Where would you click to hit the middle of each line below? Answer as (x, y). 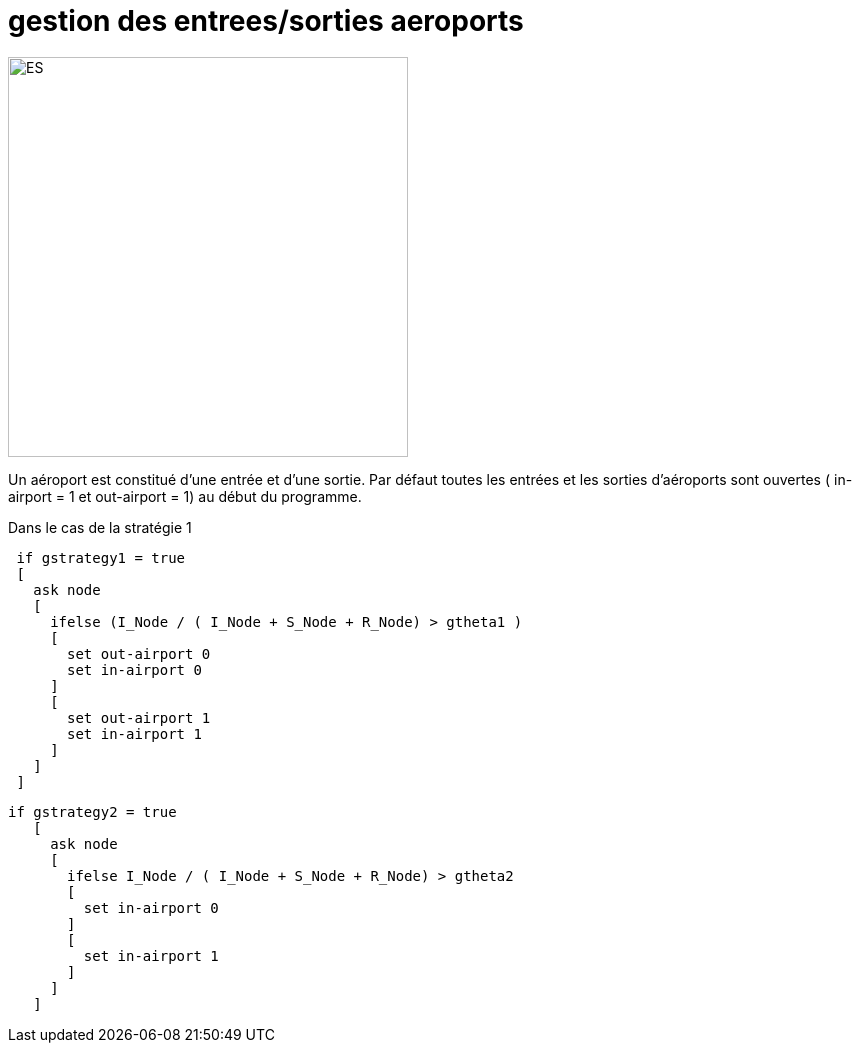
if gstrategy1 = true (101, 557)
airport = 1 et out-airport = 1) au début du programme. (185, 496)
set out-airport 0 (139, 653)
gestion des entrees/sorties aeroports (266, 21)
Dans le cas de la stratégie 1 (100, 527)
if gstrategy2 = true (92, 811)
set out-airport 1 (139, 717)
